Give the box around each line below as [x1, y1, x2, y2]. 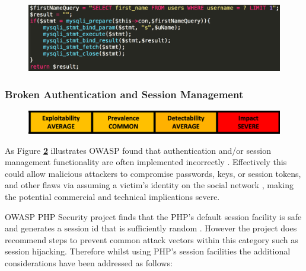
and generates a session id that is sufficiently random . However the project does [5, 222, 297, 234]
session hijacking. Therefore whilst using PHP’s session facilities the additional [5, 245, 291, 257]
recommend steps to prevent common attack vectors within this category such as [5, 233, 298, 246]
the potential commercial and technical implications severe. [5, 190, 220, 202]
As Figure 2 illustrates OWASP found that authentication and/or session [5, 144, 271, 156]
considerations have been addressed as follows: [5, 256, 173, 269]
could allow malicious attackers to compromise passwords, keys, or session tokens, [5, 167, 301, 179]
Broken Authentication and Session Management [5, 86, 244, 101]
